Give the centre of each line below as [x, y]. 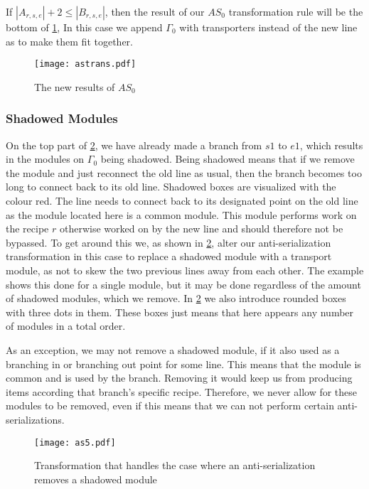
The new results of [75, 86]
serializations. [35, 419]
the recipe [27, 229]
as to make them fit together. [69, 41]
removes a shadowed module [96, 479]
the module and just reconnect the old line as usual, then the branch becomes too [184, 172]
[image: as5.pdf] [75, 442]
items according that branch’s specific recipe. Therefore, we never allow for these [182, 391]
